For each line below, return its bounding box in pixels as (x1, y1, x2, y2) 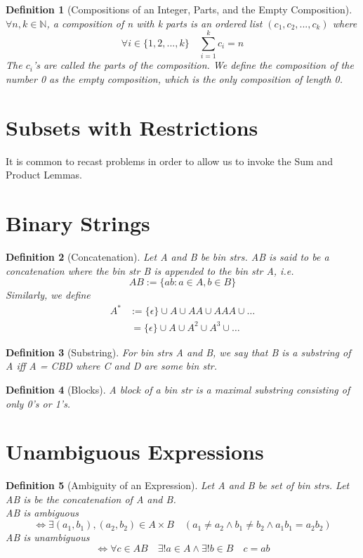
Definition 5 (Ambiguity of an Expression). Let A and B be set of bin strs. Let (6, 478, 350, 493)
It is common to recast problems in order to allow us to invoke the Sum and (6, 153, 333, 168)
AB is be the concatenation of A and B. (6, 491, 176, 506)
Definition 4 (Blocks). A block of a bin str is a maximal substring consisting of (6, 382, 350, 396)
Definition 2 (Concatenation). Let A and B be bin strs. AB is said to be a (6, 249, 329, 264)
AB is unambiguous (6, 530, 90, 545)
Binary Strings (6, 209, 150, 237)
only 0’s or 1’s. (6, 396, 71, 410)
